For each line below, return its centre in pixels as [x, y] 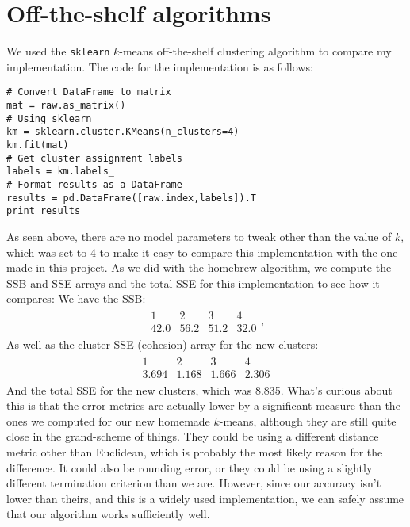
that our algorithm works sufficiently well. [108, 514]
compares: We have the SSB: [76, 298]
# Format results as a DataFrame [94, 184]
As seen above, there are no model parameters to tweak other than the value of [199, 236]
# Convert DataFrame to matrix [89, 92]
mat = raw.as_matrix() [66, 106]
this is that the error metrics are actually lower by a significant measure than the [203, 405]
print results [44, 211]
